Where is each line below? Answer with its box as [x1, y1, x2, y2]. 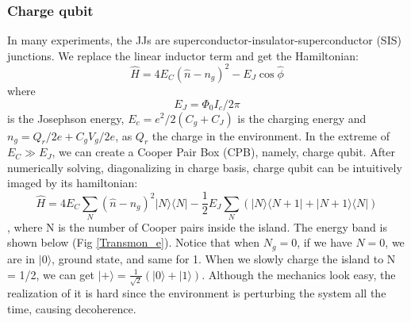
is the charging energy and [237, 109, 367, 126]
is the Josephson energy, [7, 109, 125, 126]
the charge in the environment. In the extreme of [152, 127, 390, 144]
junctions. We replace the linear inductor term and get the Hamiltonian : [7, 47, 359, 63]
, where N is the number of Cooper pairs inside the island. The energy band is [7, 218, 387, 235]
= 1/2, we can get [7, 266, 95, 282]
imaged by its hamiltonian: [7, 174, 138, 191]
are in [7, 250, 36, 266]
